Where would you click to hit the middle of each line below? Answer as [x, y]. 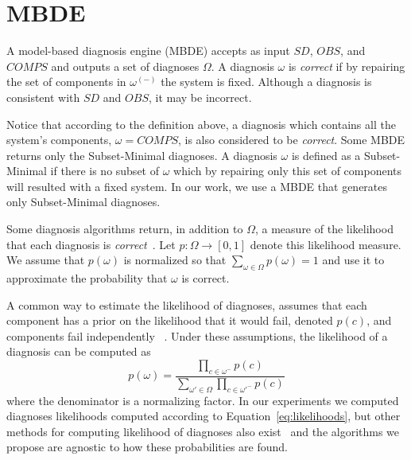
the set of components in [66, 82]
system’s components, [59, 140]
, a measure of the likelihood [324, 229]
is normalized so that [175, 260]
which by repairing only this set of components [287, 171]
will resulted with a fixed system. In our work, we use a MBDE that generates [197, 186]
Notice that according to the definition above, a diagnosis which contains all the [201, 124]
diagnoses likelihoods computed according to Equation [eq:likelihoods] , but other [204, 416]
